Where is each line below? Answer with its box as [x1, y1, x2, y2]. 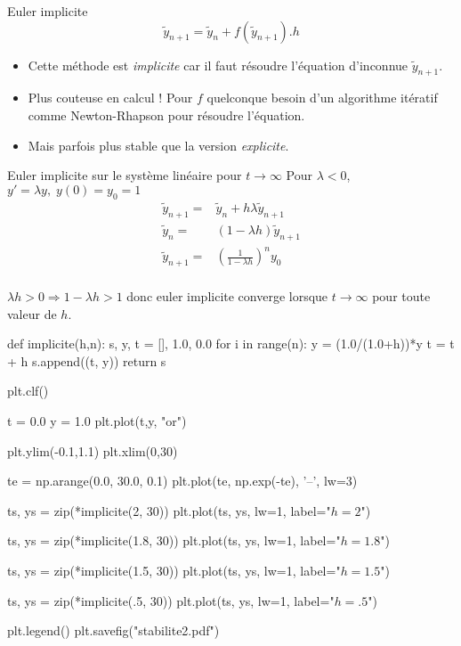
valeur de [7, 304, 57, 323]
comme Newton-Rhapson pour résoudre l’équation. [28, 105, 305, 124]
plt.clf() [7, 381, 49, 400]
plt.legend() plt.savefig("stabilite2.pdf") [7, 621, 220, 640]
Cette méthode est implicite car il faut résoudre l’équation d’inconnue [28, 55, 408, 74]
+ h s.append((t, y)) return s [7, 351, 166, 370]
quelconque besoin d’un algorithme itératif [206, 88, 438, 107]
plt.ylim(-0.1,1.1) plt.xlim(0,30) [7, 441, 178, 460]
